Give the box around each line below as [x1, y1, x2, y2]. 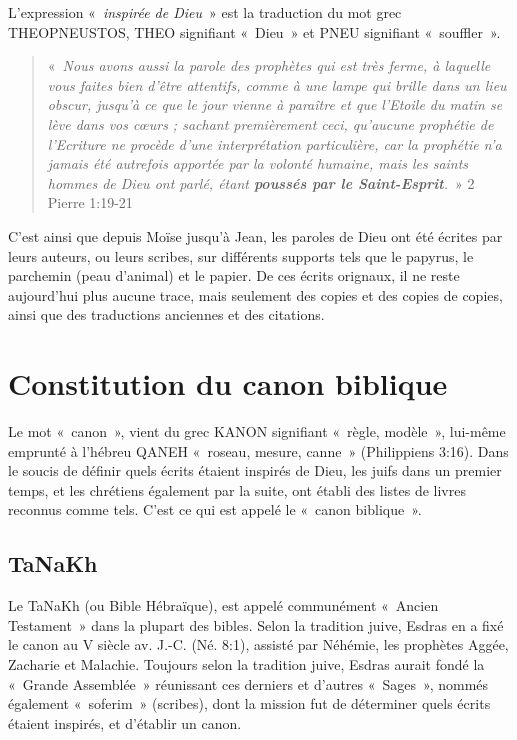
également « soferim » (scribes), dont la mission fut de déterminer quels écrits [8, 693, 491, 714]
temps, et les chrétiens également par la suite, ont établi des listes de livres [8, 479, 466, 500]
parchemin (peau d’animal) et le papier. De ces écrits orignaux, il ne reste [8, 265, 460, 286]
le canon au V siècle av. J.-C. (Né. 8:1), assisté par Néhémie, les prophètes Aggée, [8, 634, 509, 655]
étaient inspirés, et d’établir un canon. [8, 712, 242, 733]
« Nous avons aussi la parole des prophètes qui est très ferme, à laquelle [47, 55, 491, 76]
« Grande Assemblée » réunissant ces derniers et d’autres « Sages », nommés [8, 673, 489, 694]
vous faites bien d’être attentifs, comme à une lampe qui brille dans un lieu [47, 74, 507, 95]
